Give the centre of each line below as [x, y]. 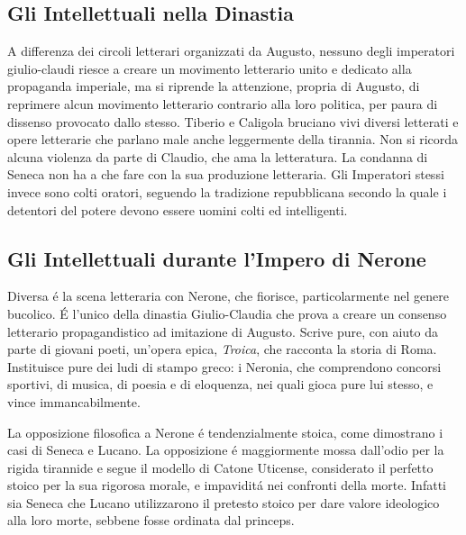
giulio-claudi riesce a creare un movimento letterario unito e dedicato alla [210, 68]
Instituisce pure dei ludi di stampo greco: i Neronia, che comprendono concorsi [224, 366]
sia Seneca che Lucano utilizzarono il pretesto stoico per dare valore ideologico [224, 502]
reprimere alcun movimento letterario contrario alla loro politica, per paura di [223, 103]
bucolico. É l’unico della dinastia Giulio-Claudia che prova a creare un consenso [227, 313]
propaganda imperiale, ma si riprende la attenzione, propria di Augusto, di [214, 86]
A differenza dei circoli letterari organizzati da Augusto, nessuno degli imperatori [231, 51]
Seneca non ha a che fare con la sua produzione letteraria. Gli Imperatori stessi [226, 174]
